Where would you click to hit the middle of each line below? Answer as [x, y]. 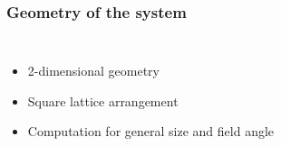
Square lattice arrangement [103, 100]
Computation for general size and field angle [151, 131]
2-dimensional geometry [93, 71]
